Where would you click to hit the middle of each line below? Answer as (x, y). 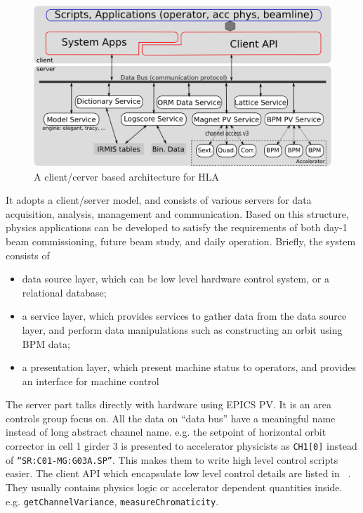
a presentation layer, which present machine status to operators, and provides (189, 367)
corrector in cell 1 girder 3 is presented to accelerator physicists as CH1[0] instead (181, 446)
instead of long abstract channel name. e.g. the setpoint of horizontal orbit (166, 432)
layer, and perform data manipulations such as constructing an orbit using (182, 329)
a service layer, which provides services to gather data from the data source (184, 316)
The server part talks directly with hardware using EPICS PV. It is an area (169, 404)
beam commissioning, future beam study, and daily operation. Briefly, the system (181, 241)
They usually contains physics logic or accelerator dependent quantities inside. (174, 487)
